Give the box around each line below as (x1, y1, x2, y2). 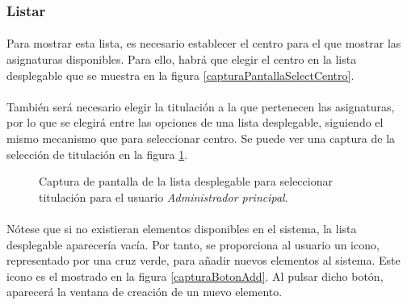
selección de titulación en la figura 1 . (6, 145, 188, 162)
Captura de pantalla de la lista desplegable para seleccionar (39, 173, 333, 190)
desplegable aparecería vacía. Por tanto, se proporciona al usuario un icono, (6, 236, 380, 253)
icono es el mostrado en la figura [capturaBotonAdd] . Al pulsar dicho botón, (6, 267, 384, 284)
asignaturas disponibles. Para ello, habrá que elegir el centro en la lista (6, 51, 357, 68)
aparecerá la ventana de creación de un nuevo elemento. (6, 283, 283, 300)
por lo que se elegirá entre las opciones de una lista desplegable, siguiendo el (6, 114, 384, 131)
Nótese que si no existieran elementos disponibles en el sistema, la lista (6, 219, 357, 236)
